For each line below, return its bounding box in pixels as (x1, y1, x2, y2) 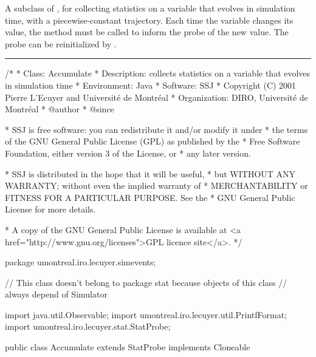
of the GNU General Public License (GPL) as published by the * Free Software (5, 135, 300, 148)
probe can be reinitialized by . (5, 37, 117, 50)
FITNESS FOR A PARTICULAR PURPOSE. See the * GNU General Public (5, 191, 295, 203)
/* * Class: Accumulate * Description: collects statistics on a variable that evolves (5, 67, 311, 80)
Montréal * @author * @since (5, 103, 114, 115)
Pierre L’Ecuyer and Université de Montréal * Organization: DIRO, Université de (5, 90, 308, 103)
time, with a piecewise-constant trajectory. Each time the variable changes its (5, 13, 294, 26)
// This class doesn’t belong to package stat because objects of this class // (5, 276, 287, 288)
